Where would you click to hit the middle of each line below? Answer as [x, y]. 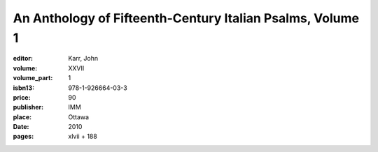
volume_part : [33, 78]
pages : [23, 137]
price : [22, 97]
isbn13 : [24, 88]
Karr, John [83, 59]
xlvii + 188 [83, 137]
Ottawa [79, 117]
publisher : [28, 107]
